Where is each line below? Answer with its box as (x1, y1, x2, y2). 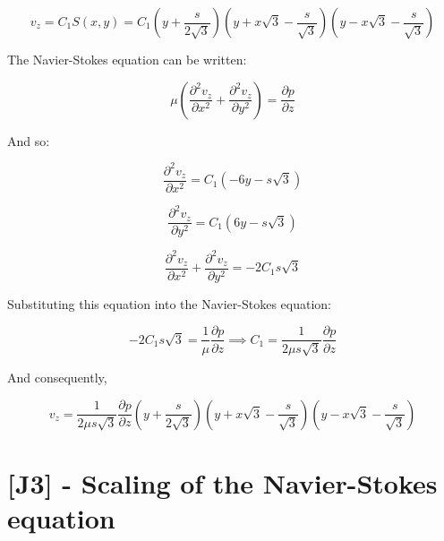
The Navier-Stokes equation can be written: (7, 50, 247, 68)
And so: (7, 131, 50, 150)
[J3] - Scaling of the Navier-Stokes (7, 464, 438, 501)
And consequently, (7, 367, 107, 386)
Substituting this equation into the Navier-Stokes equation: (7, 294, 331, 313)
